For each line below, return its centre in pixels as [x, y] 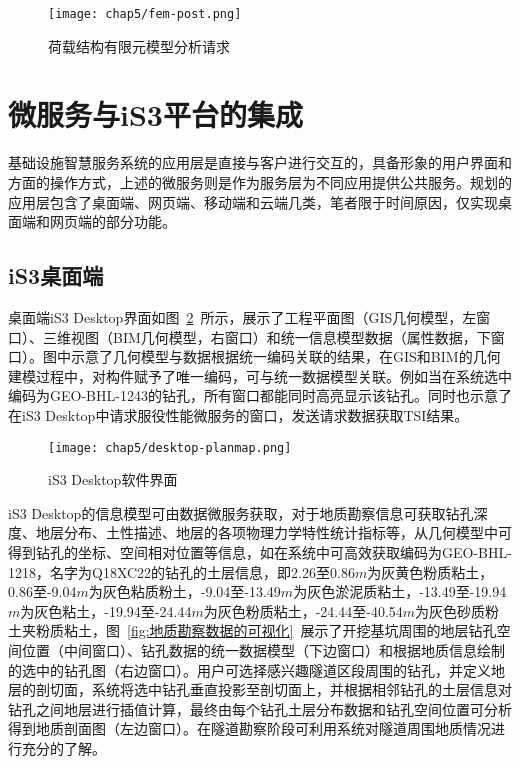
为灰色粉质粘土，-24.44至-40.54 [303, 610]
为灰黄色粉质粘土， [430, 571]
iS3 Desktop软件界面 [113, 479]
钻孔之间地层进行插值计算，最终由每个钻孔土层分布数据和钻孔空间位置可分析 [260, 708]
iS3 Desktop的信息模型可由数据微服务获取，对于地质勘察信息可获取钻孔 [241, 512]
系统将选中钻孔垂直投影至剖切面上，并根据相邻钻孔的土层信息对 [301, 689]
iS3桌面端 [56, 275]
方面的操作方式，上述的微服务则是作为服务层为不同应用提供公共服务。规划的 [260, 181]
